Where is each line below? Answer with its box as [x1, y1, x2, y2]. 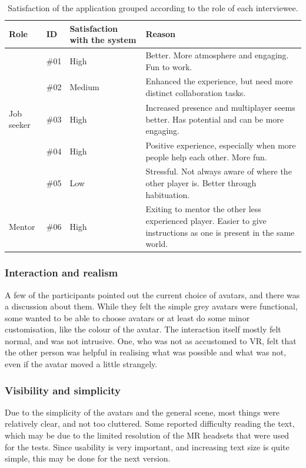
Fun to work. [145, 60, 192, 72]
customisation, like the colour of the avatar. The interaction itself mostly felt [5, 323, 281, 335]
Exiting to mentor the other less [145, 203, 261, 215]
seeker [9, 118, 31, 131]
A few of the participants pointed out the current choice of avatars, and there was [5, 288, 300, 301]
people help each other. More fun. [145, 150, 267, 163]
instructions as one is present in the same [145, 226, 295, 238]
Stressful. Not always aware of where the [145, 165, 292, 177]
